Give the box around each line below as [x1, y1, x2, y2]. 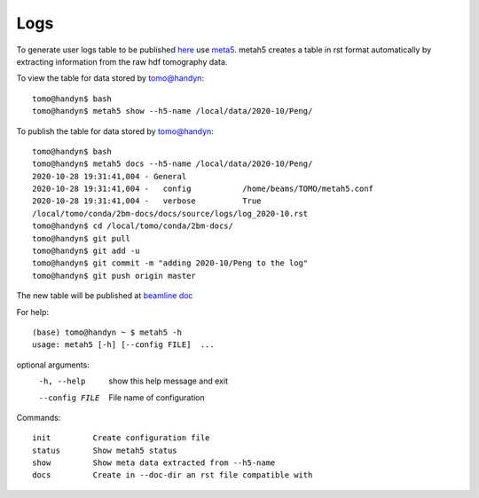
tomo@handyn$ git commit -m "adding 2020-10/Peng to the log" [32, 258, 309, 268]
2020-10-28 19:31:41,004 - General [32, 171, 187, 181]
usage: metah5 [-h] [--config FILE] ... [32, 340, 215, 350]
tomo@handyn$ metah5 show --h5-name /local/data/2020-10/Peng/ [32, 107, 313, 116]
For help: [16, 306, 49, 317]
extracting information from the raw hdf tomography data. [16, 56, 228, 67]
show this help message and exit [108, 375, 228, 386]
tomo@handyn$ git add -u [32, 246, 140, 257]
